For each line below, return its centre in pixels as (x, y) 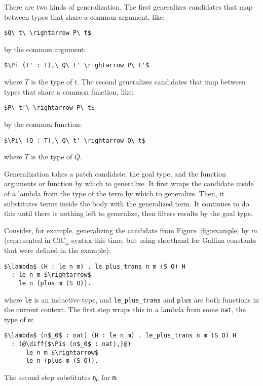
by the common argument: (45, 49)
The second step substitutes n (50, 377)
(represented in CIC (35, 240)
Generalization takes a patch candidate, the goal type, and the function (115, 173)
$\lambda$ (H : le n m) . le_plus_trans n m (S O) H (95, 266)
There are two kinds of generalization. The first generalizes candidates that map (128, 7)
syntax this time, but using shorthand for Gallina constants (164, 240)
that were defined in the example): (58, 250)
